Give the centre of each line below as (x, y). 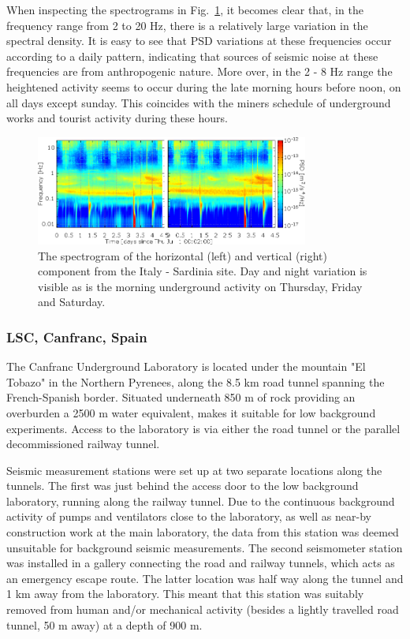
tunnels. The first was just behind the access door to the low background (183, 486)
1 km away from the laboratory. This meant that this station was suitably (185, 594)
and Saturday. (72, 302)
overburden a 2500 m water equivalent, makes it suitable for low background (191, 412)
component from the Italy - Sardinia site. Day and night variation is (203, 271)
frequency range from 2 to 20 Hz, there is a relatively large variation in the (187, 25)
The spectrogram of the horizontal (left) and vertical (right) (183, 255)
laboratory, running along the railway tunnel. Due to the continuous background (201, 501)
